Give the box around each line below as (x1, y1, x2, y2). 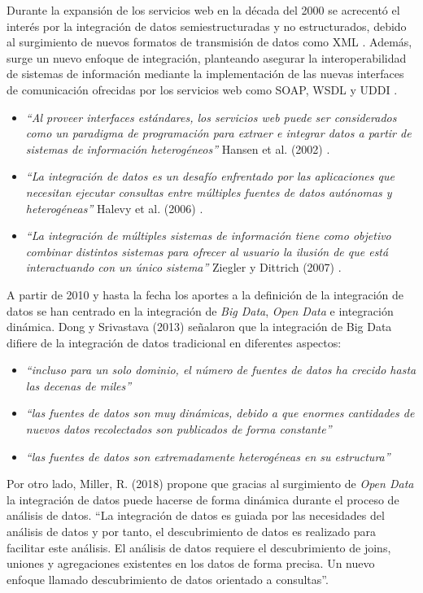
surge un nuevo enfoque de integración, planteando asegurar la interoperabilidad (7, 49, 407, 66)
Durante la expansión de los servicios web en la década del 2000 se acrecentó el (7, 2, 400, 18)
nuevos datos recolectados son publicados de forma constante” (25, 421, 332, 438)
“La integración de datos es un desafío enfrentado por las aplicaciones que (25, 168, 395, 185)
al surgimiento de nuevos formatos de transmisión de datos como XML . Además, (7, 33, 412, 50)
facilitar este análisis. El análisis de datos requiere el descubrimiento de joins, (7, 538, 391, 556)
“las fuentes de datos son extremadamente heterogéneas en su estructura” (25, 447, 390, 464)
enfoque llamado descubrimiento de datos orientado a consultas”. (7, 570, 329, 587)
